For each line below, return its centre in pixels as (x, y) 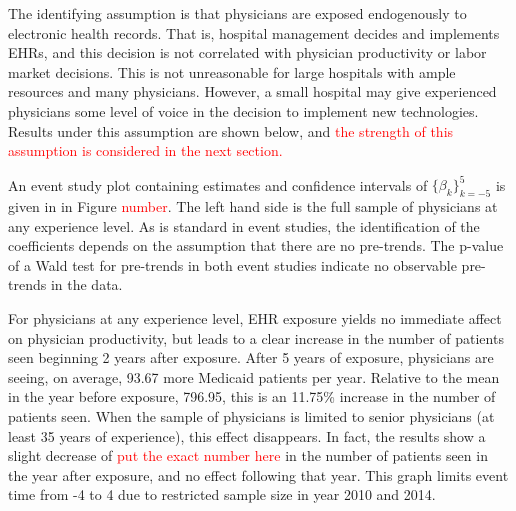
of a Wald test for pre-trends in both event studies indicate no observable (232, 264)
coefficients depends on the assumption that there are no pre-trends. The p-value (256, 245)
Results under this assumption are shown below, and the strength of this (231, 130)
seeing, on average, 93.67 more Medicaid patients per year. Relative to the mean (254, 376)
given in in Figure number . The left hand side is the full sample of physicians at (253, 206)
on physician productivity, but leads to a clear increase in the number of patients (256, 337)
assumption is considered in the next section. (145, 150)
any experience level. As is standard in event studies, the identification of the (244, 225)
